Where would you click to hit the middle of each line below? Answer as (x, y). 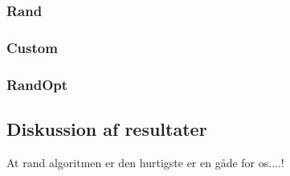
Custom (32, 47)
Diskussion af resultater (107, 128)
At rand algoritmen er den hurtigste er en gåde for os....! (145, 162)
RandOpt (37, 84)
